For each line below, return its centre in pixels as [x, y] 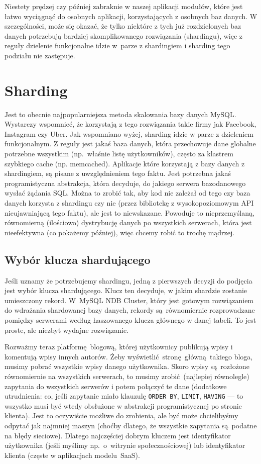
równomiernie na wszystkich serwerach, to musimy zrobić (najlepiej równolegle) [127, 376]
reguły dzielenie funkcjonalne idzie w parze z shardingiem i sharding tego [117, 45]
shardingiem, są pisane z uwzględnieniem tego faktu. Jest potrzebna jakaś [118, 173]
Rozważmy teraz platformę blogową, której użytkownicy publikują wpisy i [119, 347]
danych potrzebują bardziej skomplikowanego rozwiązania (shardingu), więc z [123, 35]
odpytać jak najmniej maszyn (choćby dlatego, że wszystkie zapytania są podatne [131, 425]
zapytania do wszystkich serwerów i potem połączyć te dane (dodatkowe [116, 386]
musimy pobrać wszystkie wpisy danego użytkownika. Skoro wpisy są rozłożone [127, 366]
